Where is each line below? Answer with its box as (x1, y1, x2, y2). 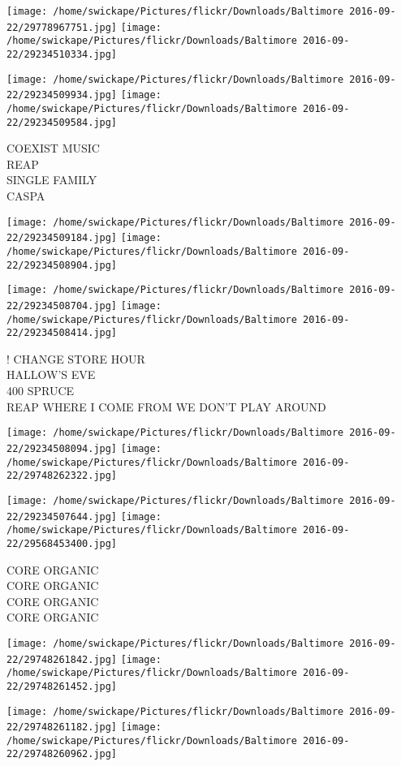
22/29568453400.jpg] (6, 537, 118, 549)
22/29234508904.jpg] (6, 259, 118, 271)
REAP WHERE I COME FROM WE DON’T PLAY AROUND (6, 398, 326, 415)
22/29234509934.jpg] (6, 89, 118, 101)
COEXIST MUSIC (6, 140, 100, 157)
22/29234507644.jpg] (6, 510, 118, 523)
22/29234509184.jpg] (6, 232, 118, 244)
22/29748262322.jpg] (6, 470, 118, 482)
